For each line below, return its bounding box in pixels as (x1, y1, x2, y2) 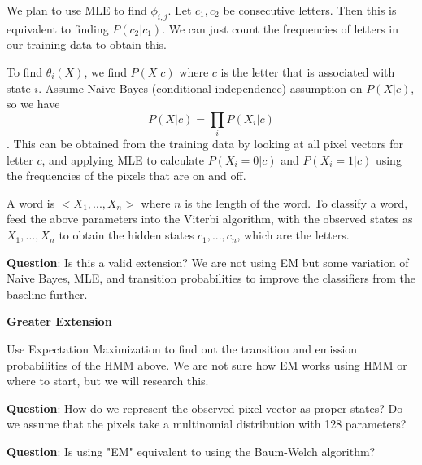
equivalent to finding (7, 20, 109, 37)
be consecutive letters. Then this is (223, 2, 397, 18)
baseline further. (7, 285, 88, 302)
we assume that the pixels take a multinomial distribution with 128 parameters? (7, 415, 407, 432)
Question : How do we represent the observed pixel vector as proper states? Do (7, 399, 403, 416)
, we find (84, 63, 127, 80)
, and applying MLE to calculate (41, 151, 204, 168)
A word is (7, 194, 55, 211)
